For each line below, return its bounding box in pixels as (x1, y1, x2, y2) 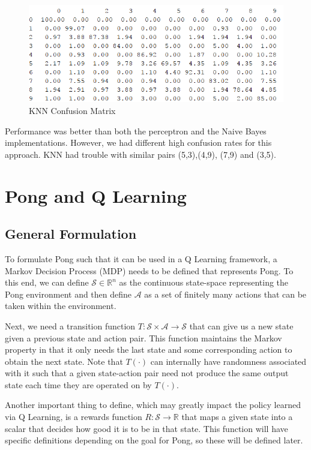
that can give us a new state (189, 319, 294, 332)
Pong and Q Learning (5, 183, 187, 208)
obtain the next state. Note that (5, 355, 123, 367)
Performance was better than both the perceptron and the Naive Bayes (5, 124, 267, 137)
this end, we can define (5, 276, 89, 289)
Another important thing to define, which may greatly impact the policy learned (5, 398, 301, 411)
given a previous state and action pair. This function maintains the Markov (5, 331, 282, 344)
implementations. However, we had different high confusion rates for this (5, 136, 272, 149)
